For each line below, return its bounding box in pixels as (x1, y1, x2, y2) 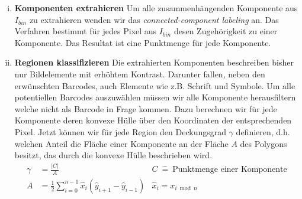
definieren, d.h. (236, 125, 290, 138)
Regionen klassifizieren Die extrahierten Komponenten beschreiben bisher (14, 56, 294, 68)
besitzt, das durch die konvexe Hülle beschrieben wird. (14, 149, 213, 161)
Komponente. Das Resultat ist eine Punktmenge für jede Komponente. (14, 36, 271, 48)
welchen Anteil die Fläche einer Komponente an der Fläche (14, 137, 229, 149)
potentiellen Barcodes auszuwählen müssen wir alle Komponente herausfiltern (14, 91, 296, 103)
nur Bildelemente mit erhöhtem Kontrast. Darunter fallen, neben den (14, 67, 265, 80)
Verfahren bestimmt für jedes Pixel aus (14, 25, 157, 37)
